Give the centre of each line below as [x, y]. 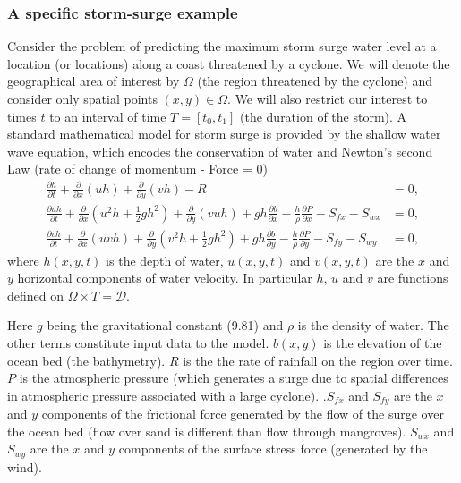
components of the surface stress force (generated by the [273, 449]
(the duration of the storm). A [324, 116]
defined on [36, 295]
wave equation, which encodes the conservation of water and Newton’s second [220, 151]
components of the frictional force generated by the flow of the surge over [243, 414]
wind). [25, 466]
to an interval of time [108, 116]
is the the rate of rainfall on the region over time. [318, 360]
